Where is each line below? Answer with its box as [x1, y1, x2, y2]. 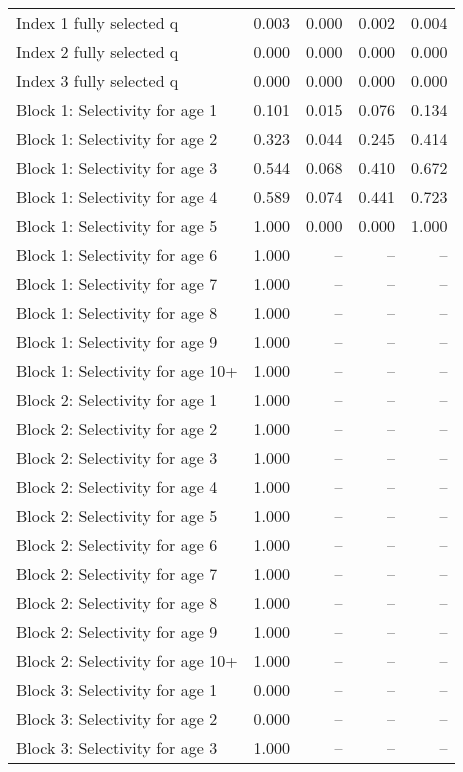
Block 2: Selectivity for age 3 [16, 446, 218, 469]
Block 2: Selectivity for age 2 [16, 417, 218, 440]
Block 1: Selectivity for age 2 [16, 127, 218, 150]
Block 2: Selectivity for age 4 [16, 475, 218, 498]
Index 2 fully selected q [16, 40, 179, 63]
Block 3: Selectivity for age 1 [16, 678, 218, 701]
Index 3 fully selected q [16, 69, 179, 92]
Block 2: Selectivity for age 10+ [16, 649, 238, 672]
